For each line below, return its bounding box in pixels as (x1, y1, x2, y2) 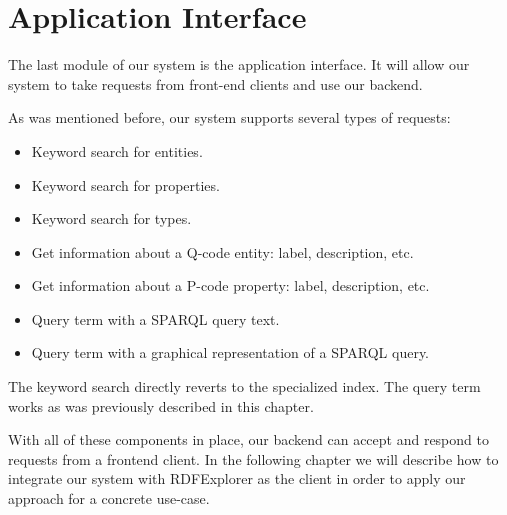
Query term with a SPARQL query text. (31, 308, 280, 329)
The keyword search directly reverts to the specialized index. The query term (8, 376, 481, 397)
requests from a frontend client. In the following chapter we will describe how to (8, 448, 499, 469)
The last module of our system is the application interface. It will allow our (8, 54, 470, 75)
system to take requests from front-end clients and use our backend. (8, 73, 423, 94)
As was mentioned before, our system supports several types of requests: (8, 107, 451, 128)
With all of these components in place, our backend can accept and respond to (8, 429, 489, 450)
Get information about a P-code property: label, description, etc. (31, 275, 430, 296)
